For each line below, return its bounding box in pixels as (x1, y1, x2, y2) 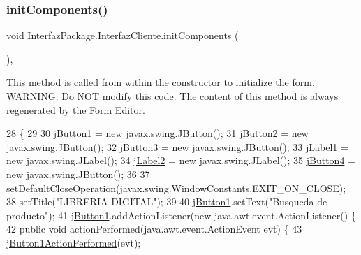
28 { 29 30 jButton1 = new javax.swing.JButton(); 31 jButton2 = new (6, 126, 309, 140)
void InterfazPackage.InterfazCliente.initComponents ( (6, 28, 239, 43)
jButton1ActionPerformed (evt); (6, 235, 141, 249)
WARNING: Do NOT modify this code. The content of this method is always (6, 89, 339, 103)
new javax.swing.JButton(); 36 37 (6, 166, 150, 181)
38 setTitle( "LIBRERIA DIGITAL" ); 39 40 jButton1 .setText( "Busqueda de (6, 194, 327, 209)
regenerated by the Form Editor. (6, 102, 145, 117)
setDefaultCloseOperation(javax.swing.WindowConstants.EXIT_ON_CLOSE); (6, 180, 346, 195)
